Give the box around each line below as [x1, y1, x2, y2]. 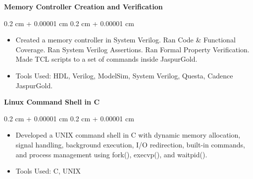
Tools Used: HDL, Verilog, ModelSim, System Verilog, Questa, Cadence [15, 70, 233, 80]
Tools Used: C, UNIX [15, 166, 81, 176]
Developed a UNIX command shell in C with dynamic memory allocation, [15, 130, 241, 140]
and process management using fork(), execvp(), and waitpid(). [15, 149, 207, 159]
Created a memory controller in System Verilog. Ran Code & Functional [15, 35, 236, 45]
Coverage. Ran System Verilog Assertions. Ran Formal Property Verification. [15, 44, 250, 54]
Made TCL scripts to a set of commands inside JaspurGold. [15, 54, 198, 64]
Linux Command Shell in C [4, 97, 100, 107]
